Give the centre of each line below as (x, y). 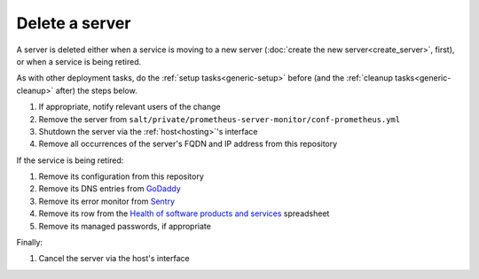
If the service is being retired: (70, 160)
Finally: (30, 243)
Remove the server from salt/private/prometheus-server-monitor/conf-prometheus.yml (220, 119)
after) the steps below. (96, 90)
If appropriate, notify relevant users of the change (130, 107)
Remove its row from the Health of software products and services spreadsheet (184, 213)
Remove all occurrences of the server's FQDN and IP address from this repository (188, 144)
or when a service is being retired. (79, 61)
